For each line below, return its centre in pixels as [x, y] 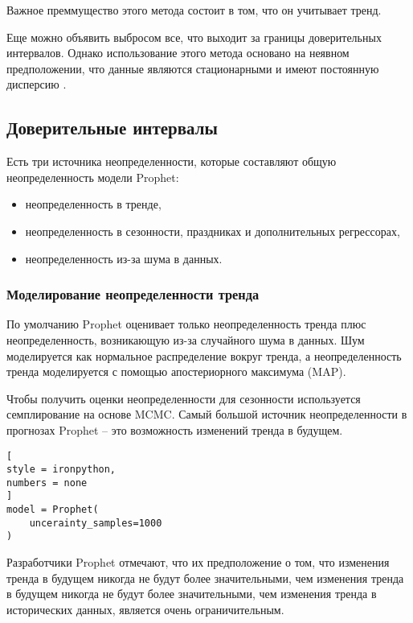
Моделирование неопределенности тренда [133, 294]
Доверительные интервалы [112, 128]
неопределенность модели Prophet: [93, 177]
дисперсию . [37, 84]
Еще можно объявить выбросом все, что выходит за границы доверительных [194, 37]
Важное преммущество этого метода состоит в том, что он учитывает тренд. [194, 10]
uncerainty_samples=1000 [96, 523]
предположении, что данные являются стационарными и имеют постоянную [193, 68]
